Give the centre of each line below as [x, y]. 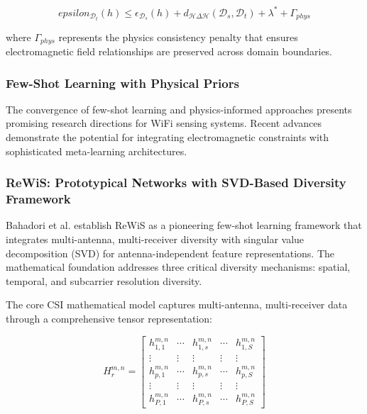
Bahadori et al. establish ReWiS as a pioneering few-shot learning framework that [184, 225]
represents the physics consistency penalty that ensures [178, 37]
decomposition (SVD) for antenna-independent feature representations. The [170, 253]
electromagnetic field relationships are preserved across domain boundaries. [169, 51]
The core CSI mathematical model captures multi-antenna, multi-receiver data [177, 304]
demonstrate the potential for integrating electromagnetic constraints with [168, 137]
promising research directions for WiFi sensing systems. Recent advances [164, 123]
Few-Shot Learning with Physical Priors [122, 83]
